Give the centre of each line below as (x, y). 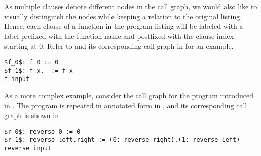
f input (17, 79)
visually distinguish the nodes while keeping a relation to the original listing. (123, 16)
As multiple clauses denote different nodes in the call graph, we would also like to (131, 6)
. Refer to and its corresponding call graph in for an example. (138, 46)
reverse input (28, 149)
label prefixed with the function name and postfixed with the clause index (119, 36)
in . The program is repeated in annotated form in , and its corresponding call (126, 105)
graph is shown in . (34, 115)
